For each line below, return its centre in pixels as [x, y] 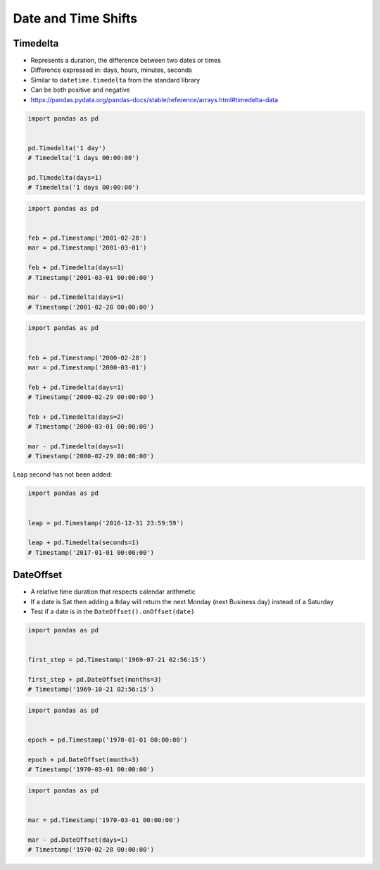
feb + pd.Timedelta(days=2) [76, 417]
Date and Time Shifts [75, 18]
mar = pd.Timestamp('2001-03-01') [87, 248]
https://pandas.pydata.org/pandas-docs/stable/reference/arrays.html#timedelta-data [154, 99]
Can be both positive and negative [80, 90]
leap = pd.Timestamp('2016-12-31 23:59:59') [106, 523]
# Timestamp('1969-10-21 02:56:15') [91, 690]
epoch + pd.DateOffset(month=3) [84, 759]
